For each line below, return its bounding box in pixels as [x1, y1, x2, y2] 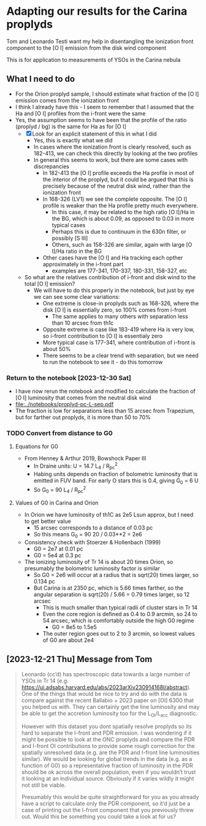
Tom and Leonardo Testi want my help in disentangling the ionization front [6, 37, 194, 45]
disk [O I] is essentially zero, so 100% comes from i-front [42, 306, 187, 314]
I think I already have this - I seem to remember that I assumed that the [15, 103, 194, 110]
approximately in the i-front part [42, 260, 124, 268]
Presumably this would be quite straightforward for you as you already [21, 793, 199, 801]
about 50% [42, 345, 71, 352]
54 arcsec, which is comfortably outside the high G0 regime [42, 617, 194, 624]
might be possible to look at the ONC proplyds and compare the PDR [21, 736, 195, 743]
